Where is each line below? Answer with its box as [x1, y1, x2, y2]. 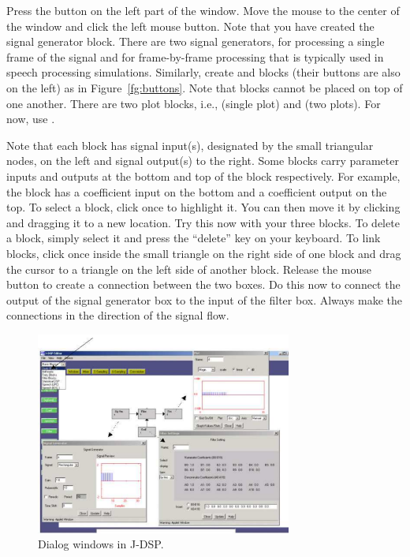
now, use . [6, 110, 55, 127]
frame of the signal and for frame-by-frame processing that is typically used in [6, 48, 384, 65]
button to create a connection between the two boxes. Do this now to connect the [6, 276, 401, 293]
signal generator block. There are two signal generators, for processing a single [6, 33, 385, 50]
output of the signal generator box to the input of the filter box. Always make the [6, 291, 402, 308]
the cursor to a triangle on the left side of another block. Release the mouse [6, 260, 372, 277]
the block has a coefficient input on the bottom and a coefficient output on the [6, 183, 387, 200]
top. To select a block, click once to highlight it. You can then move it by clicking [6, 199, 401, 215]
